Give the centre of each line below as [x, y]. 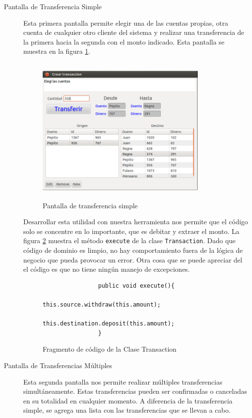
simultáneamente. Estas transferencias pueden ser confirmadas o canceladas [135, 391]
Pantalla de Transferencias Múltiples [58, 365]
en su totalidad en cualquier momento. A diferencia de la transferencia [128, 400]
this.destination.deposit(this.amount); [109, 324]
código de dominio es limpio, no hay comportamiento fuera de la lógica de [133, 250]
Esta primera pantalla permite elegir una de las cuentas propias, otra [126, 23]
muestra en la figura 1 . [57, 51]
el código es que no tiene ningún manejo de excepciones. [107, 269]
